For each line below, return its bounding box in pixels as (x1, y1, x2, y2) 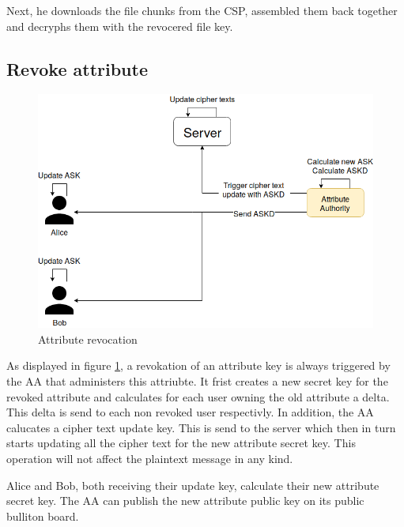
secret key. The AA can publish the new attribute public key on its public (6, 492, 364, 509)
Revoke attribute (6, 56, 148, 81)
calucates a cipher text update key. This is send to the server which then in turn (6, 419, 396, 435)
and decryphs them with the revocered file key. (6, 17, 233, 34)
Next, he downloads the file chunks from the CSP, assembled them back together (6, 2, 398, 18)
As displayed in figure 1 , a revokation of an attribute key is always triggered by (6, 357, 391, 374)
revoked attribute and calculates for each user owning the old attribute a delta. (6, 388, 390, 405)
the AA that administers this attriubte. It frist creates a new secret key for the (6, 373, 388, 390)
